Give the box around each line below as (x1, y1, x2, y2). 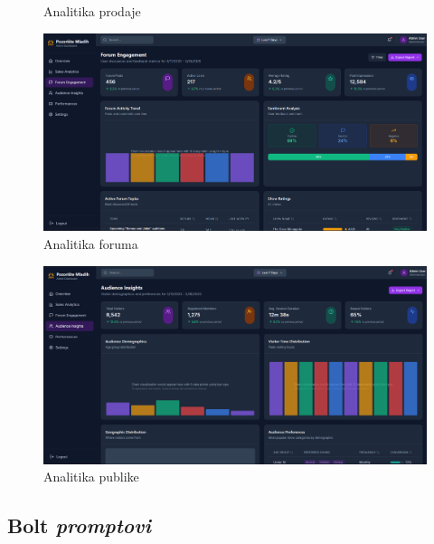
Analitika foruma (43, 234, 138, 253)
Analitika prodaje (43, 2, 141, 20)
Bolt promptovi (7, 511, 151, 539)
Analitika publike (43, 467, 139, 486)
